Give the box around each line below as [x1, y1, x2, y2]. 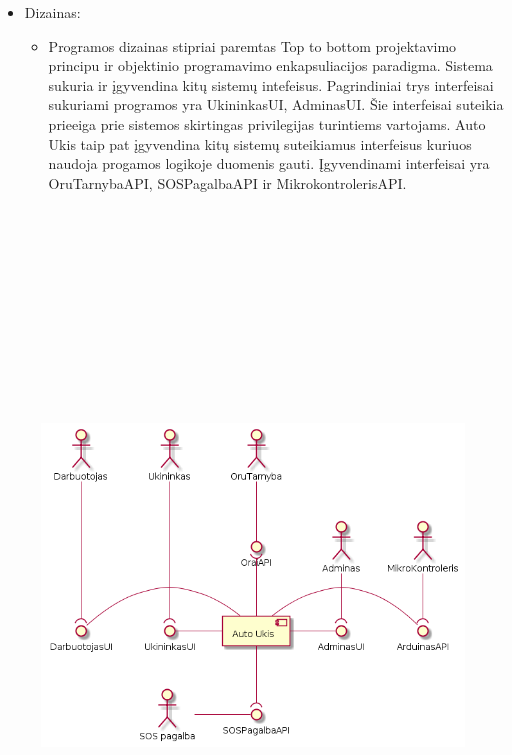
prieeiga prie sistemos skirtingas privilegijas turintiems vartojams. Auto [48, 113, 486, 134]
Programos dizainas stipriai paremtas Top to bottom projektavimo [48, 35, 457, 56]
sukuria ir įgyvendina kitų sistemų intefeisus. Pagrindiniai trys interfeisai [48, 74, 494, 95]
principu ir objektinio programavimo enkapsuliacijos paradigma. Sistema [48, 55, 493, 76]
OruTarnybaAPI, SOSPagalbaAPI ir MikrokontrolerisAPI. [48, 172, 407, 193]
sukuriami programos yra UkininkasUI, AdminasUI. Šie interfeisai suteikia [48, 94, 504, 115]
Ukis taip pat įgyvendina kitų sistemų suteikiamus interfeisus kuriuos [48, 133, 472, 154]
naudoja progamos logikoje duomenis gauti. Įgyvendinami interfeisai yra [48, 153, 490, 174]
